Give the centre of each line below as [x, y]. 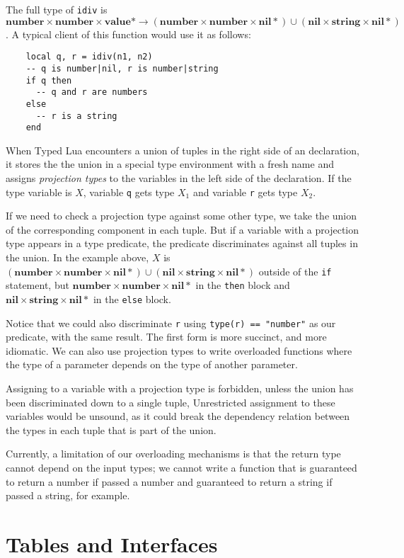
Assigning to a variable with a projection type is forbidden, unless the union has [180, 388]
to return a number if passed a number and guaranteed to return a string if [169, 481]
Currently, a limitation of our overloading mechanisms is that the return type [173, 454]
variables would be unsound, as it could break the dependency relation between [178, 416]
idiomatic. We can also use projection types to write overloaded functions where [179, 350]
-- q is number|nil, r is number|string [122, 68]
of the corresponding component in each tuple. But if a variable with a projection [183, 229]
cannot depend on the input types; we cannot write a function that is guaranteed [181, 468]
